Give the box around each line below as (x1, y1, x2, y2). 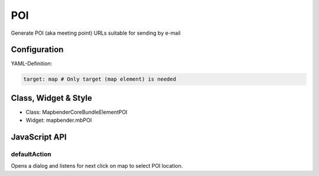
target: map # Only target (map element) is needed (23, 76, 177, 82)
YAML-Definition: (11, 60, 53, 67)
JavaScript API (11, 132, 67, 142)
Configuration (11, 45, 64, 55)
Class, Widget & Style (11, 93, 93, 103)
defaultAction (11, 150, 51, 158)
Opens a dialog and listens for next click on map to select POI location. (11, 162, 183, 170)
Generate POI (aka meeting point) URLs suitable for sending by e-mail (11, 29, 181, 36)
